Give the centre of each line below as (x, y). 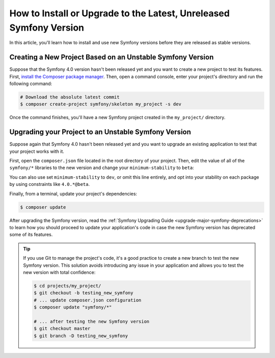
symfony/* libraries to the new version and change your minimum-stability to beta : (102, 168)
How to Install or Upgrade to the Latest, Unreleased (120, 13)
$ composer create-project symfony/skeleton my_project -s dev (101, 104)
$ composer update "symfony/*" (73, 307)
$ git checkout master (62, 329)
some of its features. (31, 235)
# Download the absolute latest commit (70, 97)
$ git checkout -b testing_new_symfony (84, 293)
